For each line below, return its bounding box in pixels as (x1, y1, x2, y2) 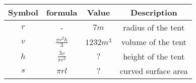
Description (130, 6, 177, 18)
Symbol (8, 6, 38, 18)
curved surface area (119, 65, 188, 76)
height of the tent (123, 50, 185, 62)
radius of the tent (123, 21, 185, 33)
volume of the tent (121, 36, 186, 47)
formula (46, 6, 78, 18)
